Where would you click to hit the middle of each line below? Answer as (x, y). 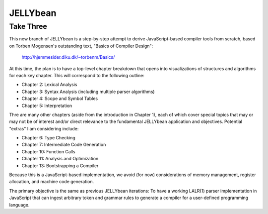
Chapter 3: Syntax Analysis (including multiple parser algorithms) (88, 92)
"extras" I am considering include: (44, 128)
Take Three (28, 26)
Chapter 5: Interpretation (47, 106)
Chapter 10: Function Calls (48, 151)
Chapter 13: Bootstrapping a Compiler (60, 165)
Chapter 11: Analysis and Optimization (60, 159)
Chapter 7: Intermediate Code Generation (64, 145)
